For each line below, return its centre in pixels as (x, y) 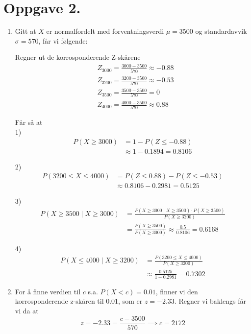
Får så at (29, 122)
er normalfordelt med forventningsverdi (105, 31)
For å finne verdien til (48, 291)
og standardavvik (221, 31)
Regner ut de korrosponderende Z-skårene (78, 57)
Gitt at (25, 31)
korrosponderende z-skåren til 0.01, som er (79, 301)
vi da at (27, 310)
